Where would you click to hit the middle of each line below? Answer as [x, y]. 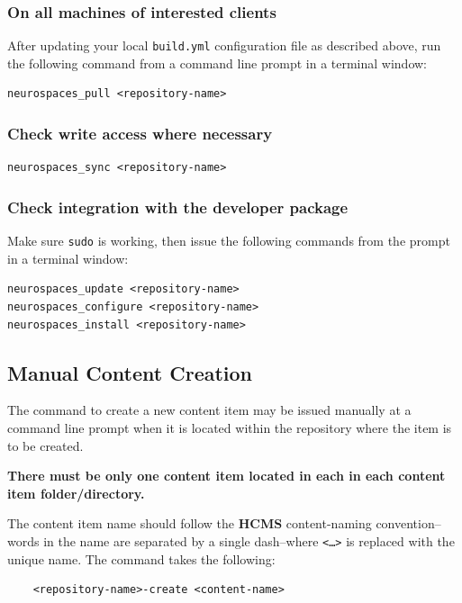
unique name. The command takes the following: [141, 558]
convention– [408, 523]
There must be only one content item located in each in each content [226, 476]
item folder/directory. [76, 493]
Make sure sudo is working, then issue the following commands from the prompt [229, 241]
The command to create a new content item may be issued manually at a [209, 410]
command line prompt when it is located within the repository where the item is [230, 427]
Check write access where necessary [140, 133]
